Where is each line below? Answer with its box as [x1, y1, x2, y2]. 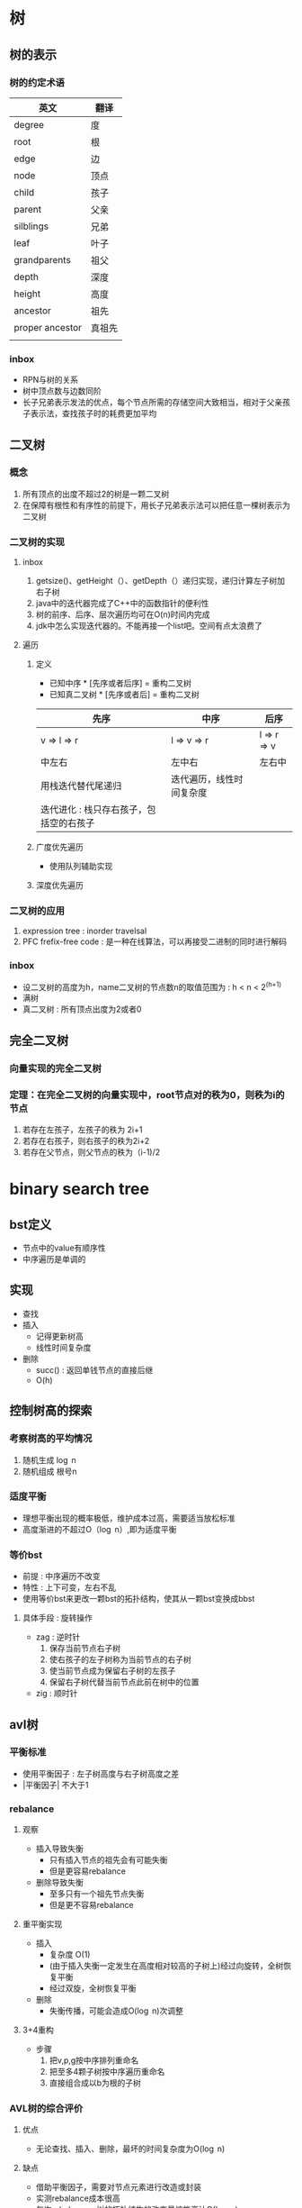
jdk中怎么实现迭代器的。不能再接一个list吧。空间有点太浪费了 [35, 621, 262, 632]
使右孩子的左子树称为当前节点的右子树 [49, 1654, 191, 1665]
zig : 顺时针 [35, 1688, 78, 1699]
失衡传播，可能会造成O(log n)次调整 [49, 2005, 184, 2016]
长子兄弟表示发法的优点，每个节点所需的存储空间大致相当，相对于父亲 [22, 397, 283, 408]
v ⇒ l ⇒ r [40, 734, 79, 747]
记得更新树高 [35, 1331, 84, 1341]
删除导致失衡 [35, 1877, 84, 1888]
